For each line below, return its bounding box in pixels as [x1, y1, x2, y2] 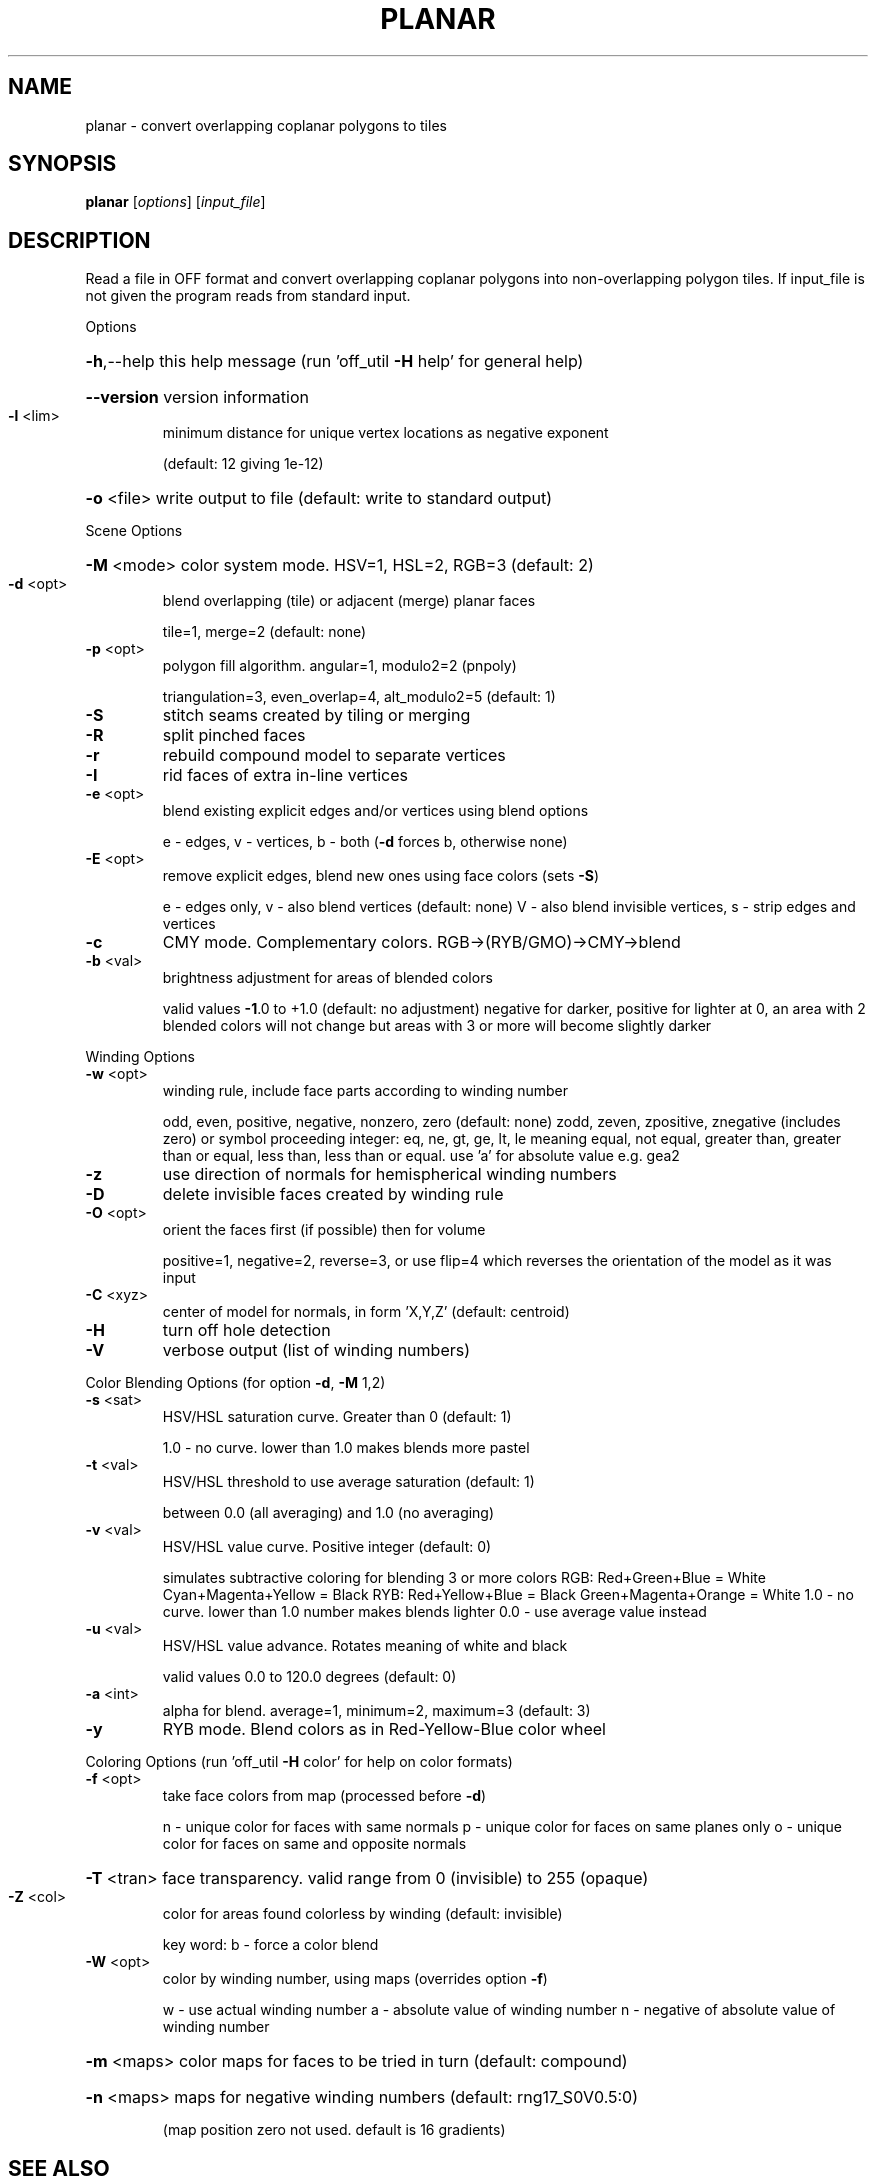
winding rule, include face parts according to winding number [162, 1082, 569, 1100]
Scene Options [85, 522, 183, 540]
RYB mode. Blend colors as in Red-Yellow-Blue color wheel [162, 1719, 606, 1740]
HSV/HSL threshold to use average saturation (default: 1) [162, 1473, 535, 1491]
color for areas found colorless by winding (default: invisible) [162, 1905, 563, 1923]
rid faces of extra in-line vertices [162, 765, 408, 786]
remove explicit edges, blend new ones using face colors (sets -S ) [162, 867, 600, 885]
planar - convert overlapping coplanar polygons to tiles [85, 116, 447, 134]
